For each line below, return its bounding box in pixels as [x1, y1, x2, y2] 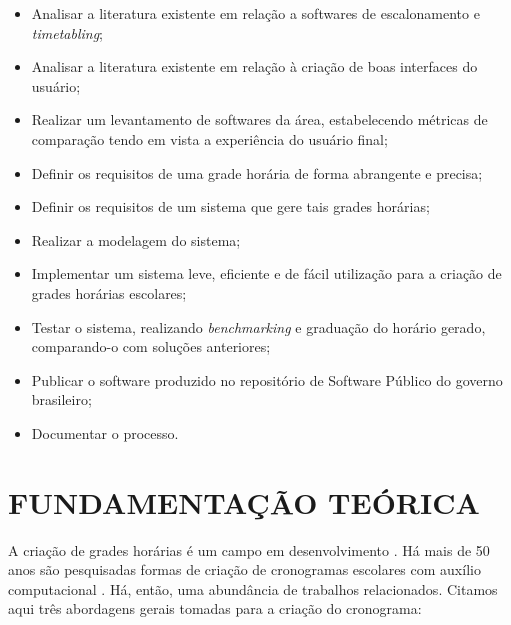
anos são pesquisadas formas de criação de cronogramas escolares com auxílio [8, 559, 481, 580]
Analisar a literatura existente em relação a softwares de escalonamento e [31, 3, 480, 23]
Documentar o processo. [31, 422, 179, 443]
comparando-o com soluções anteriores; [31, 336, 271, 357]
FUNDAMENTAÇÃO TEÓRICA [8, 481, 480, 522]
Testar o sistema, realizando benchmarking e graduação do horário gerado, [31, 316, 486, 337]
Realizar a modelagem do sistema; [31, 229, 241, 250]
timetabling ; [31, 22, 103, 43]
